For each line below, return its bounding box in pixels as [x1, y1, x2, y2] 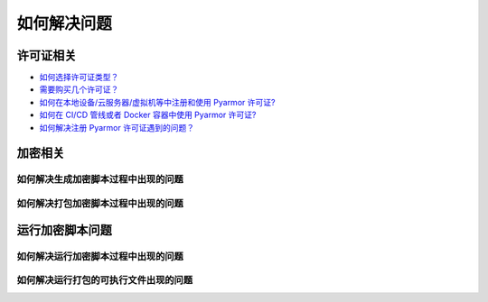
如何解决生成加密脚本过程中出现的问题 [16, 173, 184, 186]
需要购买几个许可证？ [39, 84, 119, 95]
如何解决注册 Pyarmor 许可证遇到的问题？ [39, 122, 194, 133]
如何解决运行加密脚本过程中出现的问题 [16, 250, 184, 262]
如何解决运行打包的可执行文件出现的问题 [16, 274, 193, 287]
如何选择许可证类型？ [39, 72, 119, 83]
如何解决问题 [16, 14, 113, 33]
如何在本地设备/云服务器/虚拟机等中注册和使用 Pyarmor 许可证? [39, 96, 276, 107]
